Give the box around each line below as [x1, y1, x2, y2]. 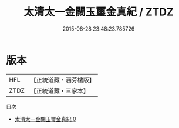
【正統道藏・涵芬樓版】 [30, 76, 96, 84]
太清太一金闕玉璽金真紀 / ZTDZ [23, 5, 174, 19]
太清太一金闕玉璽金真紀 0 [14, 115, 76, 122]
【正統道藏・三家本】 [30, 86, 90, 95]
